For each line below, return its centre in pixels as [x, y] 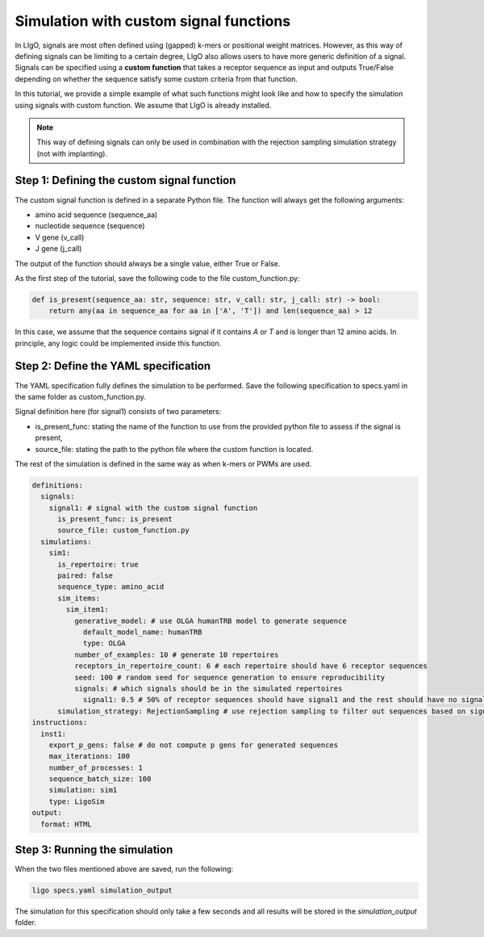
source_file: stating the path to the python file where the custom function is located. [174, 449]
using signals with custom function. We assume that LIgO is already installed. [143, 105]
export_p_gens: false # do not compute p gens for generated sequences [194, 745]
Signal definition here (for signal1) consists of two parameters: [118, 412]
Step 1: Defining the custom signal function [125, 180]
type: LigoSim [77, 801]
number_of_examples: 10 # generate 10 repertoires [176, 655]
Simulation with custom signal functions [152, 21]
